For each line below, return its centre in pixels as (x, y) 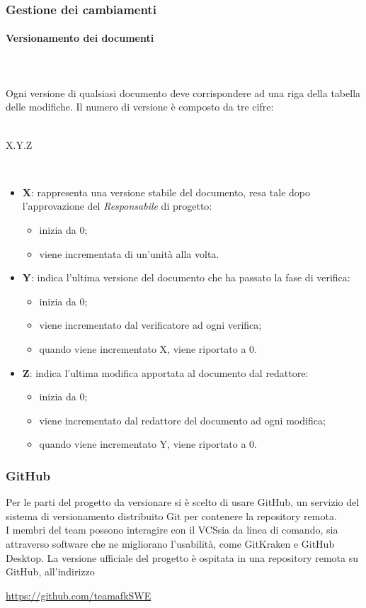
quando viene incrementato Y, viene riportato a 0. (148, 444)
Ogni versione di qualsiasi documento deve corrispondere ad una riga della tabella (183, 92)
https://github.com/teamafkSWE (79, 595)
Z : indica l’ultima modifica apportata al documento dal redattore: (165, 372)
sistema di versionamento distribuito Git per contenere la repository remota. (171, 516)
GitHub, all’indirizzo (50, 572)
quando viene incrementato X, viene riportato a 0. (148, 348)
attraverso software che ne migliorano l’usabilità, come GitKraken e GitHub (170, 543)
